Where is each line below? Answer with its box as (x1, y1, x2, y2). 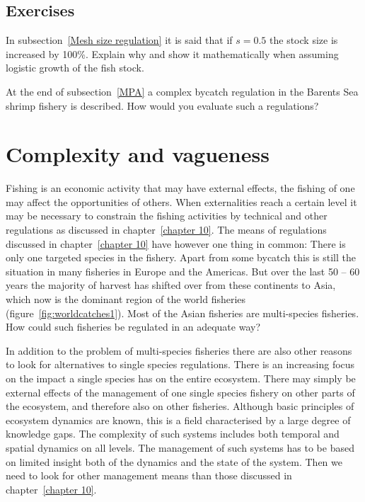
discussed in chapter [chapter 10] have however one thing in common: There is (6, 236, 346, 251)
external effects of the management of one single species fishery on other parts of (6, 384, 355, 399)
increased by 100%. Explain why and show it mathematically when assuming (6, 46, 339, 61)
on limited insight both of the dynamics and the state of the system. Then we (6, 454, 342, 469)
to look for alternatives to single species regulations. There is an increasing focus (6, 357, 355, 372)
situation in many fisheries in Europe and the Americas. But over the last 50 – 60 (6, 263, 360, 278)
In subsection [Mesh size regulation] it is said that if (6, 33, 233, 47)
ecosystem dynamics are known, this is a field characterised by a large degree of (6, 412, 351, 427)
